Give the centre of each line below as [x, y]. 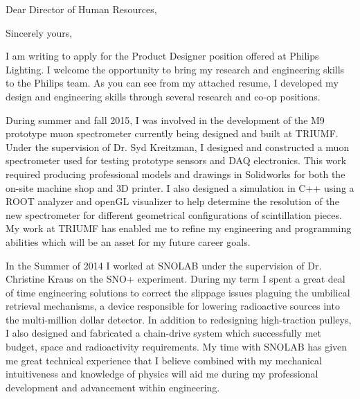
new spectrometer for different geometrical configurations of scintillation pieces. [174, 214]
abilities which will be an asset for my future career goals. [128, 241]
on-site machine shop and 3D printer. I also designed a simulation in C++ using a [180, 187]
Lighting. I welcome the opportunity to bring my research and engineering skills [175, 69]
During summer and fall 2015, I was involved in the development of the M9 [165, 119]
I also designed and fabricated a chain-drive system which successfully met [163, 333]
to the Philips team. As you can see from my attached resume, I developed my [172, 83]
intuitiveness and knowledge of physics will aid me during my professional [162, 374]
